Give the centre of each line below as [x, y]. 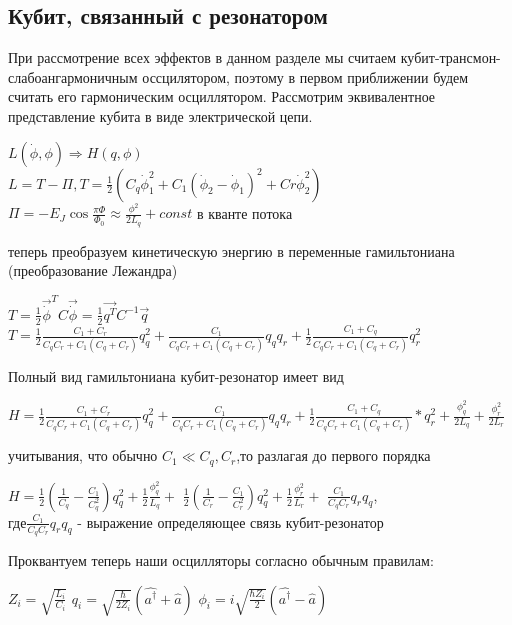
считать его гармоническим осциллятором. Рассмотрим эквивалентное [222, 96]
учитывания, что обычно [83, 455]
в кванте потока [244, 212]
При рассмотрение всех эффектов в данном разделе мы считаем [202, 57]
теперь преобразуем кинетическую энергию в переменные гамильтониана [231, 250]
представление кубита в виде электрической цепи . [160, 115]
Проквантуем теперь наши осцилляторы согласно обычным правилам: [221, 559]
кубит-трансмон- [450, 57]
